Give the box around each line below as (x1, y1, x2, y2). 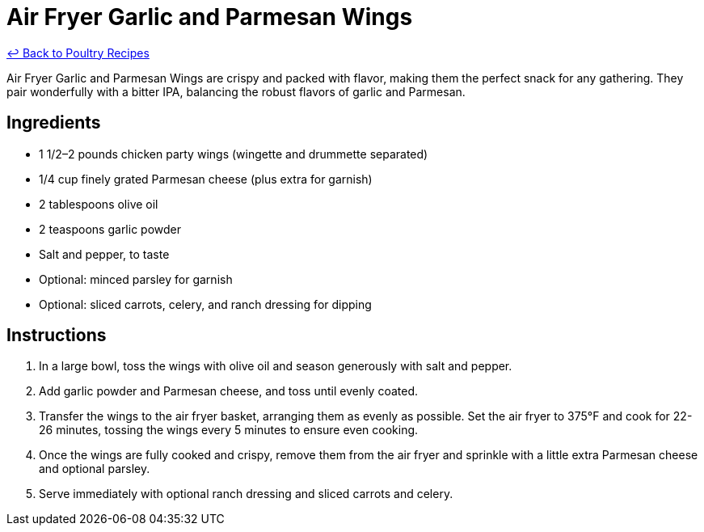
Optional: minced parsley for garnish (39, 272, 233, 286)
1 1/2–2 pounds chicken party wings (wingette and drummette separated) (39, 146, 428, 161)
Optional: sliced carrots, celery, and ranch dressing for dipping (39, 297, 372, 311)
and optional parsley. (39, 462, 150, 476)
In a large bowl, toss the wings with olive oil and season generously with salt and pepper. (39, 359, 512, 374)
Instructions (6, 325, 107, 346)
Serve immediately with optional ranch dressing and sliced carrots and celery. (39, 487, 453, 501)
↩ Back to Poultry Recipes (6, 45, 150, 60)
